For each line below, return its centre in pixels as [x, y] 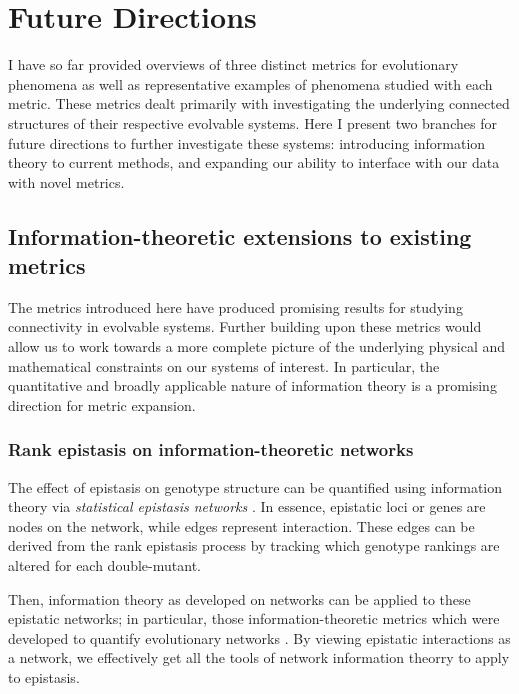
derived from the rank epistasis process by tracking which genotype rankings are [254, 545]
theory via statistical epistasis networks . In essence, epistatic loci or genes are [247, 506]
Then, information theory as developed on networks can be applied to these [239, 598]
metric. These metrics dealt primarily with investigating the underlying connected [259, 103]
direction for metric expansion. [102, 404]
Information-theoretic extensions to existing [240, 235]
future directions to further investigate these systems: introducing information [247, 142]
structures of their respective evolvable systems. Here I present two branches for [252, 122]
